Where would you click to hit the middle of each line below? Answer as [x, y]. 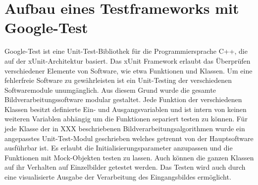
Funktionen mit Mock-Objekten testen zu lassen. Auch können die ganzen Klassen [129, 157]
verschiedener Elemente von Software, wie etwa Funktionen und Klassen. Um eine [129, 70]
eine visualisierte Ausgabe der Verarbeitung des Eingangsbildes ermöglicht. [118, 177]
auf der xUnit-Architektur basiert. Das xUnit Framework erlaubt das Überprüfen [128, 60]
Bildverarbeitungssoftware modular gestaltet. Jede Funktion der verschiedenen [123, 99]
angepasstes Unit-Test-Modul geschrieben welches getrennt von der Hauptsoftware [129, 138]
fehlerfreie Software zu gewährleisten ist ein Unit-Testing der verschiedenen [118, 80]
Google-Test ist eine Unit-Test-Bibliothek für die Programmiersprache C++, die [126, 51]
